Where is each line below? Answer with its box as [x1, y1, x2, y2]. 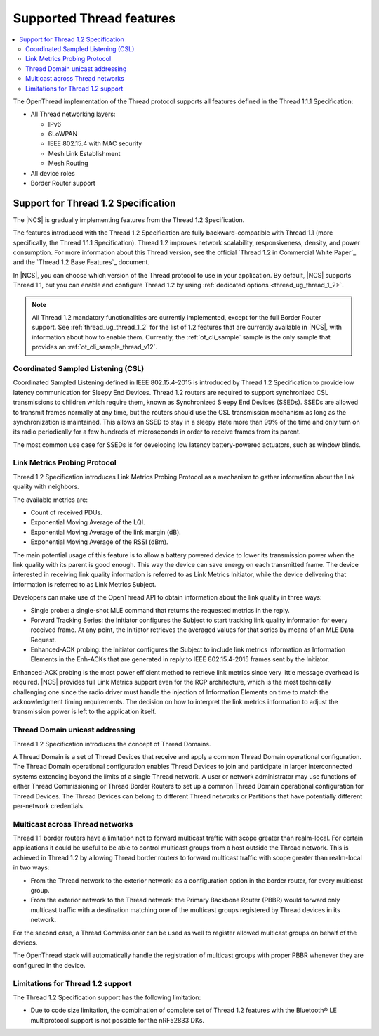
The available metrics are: [13, 496, 88, 504]
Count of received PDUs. [30, 508, 103, 517]
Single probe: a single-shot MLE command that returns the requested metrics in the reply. [30, 606, 291, 614]
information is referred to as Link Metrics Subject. [13, 580, 157, 588]
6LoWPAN [48, 130, 78, 138]
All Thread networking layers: [30, 110, 116, 119]
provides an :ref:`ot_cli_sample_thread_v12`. [32, 343, 158, 351]
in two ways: [13, 863, 50, 872]
